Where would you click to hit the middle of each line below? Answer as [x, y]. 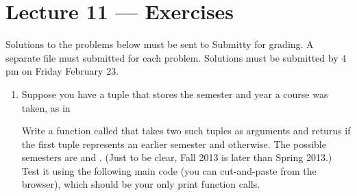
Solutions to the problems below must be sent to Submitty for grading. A [160, 44]
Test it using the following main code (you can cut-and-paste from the [169, 170]
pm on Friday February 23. [62, 71]
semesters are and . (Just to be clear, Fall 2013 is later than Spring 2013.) [177, 157]
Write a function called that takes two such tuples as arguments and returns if [186, 131]
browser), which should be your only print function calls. [141, 184]
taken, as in [46, 107]
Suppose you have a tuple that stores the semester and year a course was [175, 94]
